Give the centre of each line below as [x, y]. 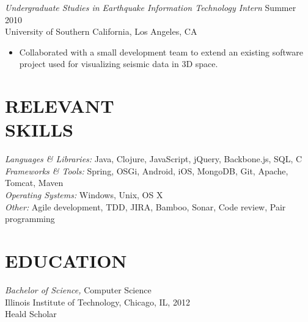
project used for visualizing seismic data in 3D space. [119, 64]
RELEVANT [60, 106]
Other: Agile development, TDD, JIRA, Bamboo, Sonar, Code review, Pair [145, 206]
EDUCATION [66, 261]
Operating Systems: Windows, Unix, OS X [84, 195]
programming [30, 219]
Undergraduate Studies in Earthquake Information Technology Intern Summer [151, 7]
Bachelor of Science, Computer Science [78, 289]
